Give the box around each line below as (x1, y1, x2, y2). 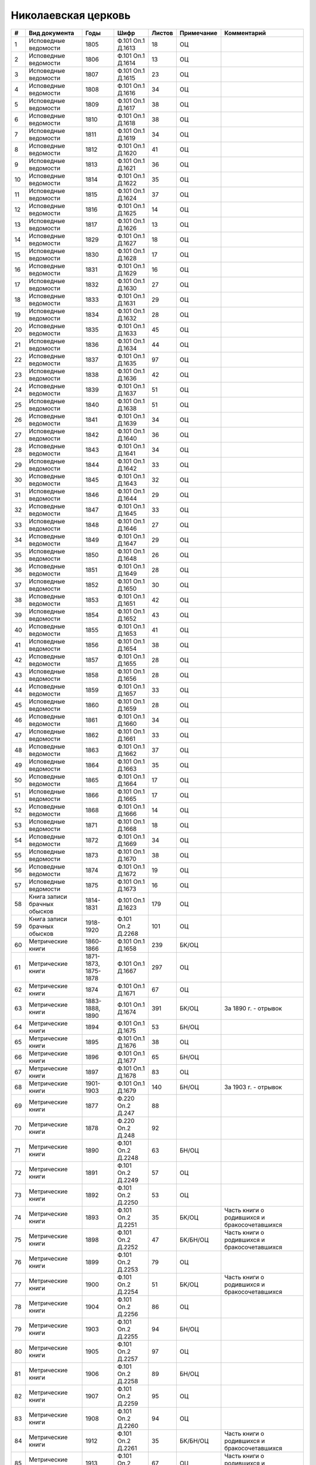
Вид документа (28, 29, 74, 37)
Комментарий (224, 29, 266, 37)
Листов (151, 29, 173, 37)
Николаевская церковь (11, 9, 131, 22)
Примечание (179, 29, 218, 37)
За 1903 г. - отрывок (224, 1083, 282, 1091)
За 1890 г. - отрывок (224, 1004, 282, 1012)
